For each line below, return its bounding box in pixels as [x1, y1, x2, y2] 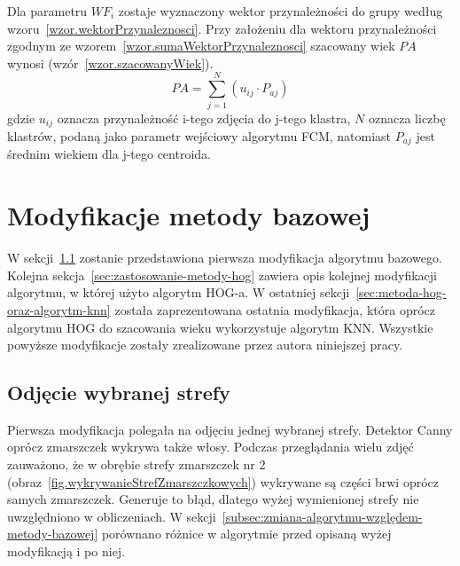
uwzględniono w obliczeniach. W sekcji [7, 507, 216, 525]
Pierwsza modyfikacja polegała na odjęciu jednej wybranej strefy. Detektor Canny [7, 420, 453, 438]
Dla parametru [7, 2, 88, 20]
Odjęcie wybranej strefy [7, 379, 230, 406]
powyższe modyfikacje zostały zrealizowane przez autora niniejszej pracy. [7, 335, 403, 354]
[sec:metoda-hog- [355, 283, 447, 302]
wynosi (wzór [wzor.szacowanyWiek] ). [7, 53, 214, 72]
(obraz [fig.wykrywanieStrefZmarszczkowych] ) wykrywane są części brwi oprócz [7, 472, 439, 491]
